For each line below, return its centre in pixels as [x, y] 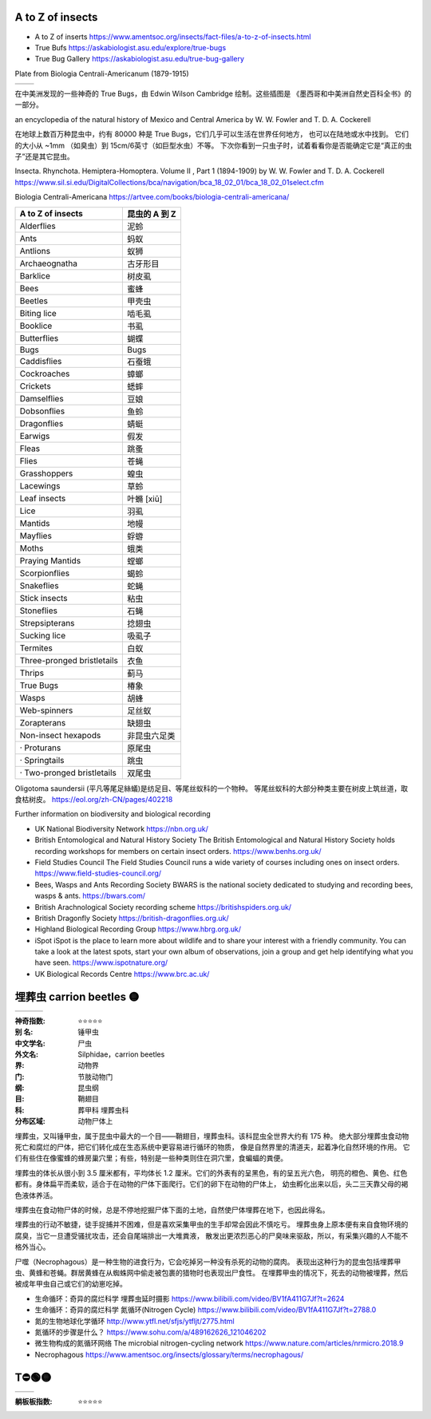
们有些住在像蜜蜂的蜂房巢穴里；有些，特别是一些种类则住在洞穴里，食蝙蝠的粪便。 [151, 1158]
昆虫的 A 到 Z [152, 214]
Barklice [35, 275]
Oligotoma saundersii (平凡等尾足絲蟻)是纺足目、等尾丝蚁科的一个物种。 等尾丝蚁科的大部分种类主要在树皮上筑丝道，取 [212, 788]
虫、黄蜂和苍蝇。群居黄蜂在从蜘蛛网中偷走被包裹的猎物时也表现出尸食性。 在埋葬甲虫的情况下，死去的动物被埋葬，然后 [212, 1272]
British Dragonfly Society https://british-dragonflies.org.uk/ [132, 918]
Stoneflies [38, 611]
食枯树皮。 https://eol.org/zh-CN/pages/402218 [94, 799]
